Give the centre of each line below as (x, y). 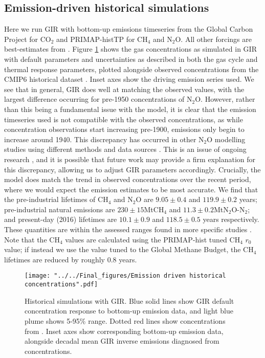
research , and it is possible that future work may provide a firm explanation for (130, 159)
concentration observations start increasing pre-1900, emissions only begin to (124, 129)
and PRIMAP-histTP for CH (102, 39)
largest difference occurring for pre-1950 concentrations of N (98, 99)
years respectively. (231, 219)
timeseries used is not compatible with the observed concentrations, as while (124, 119)
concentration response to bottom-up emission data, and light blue (129, 311)
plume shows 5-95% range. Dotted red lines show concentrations (125, 320)
